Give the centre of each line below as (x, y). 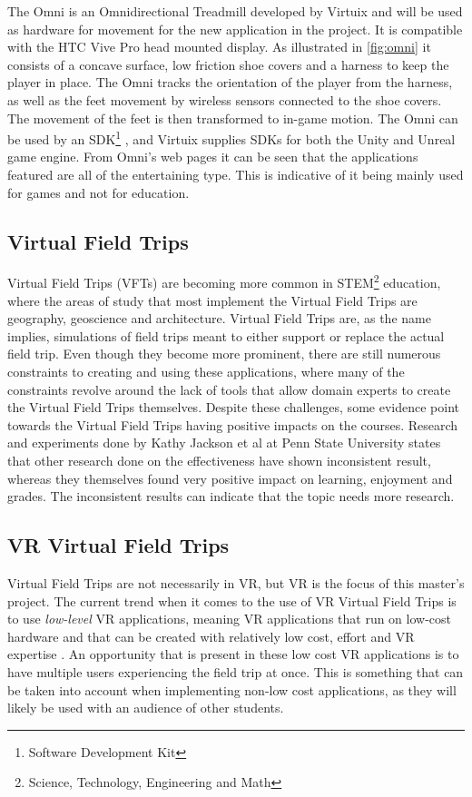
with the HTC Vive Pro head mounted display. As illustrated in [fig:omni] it (219, 47)
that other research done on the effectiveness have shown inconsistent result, (219, 460)
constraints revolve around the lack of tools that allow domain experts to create (229, 389)
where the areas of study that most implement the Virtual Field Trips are (212, 300)
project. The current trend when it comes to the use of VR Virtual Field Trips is (232, 600)
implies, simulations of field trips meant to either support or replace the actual (226, 335)
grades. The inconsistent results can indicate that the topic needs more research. (231, 496)
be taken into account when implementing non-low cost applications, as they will (232, 689)
